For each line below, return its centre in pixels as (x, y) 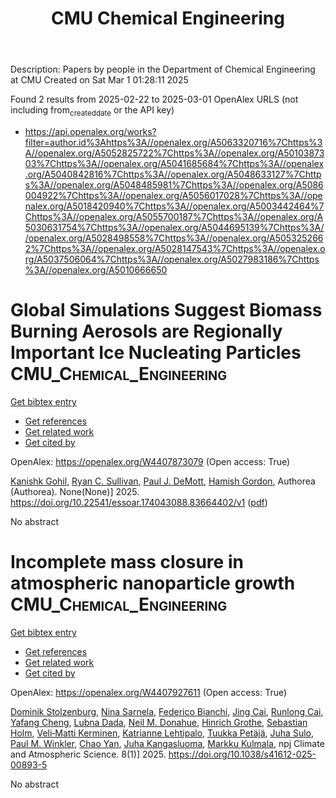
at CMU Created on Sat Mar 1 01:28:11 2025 (99, 80)
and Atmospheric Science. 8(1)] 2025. (88, 754)
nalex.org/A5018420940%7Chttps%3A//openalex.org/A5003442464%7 (174, 206)
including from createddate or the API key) (92, 111)
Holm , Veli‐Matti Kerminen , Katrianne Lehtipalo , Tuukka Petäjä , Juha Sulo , (162, 733)
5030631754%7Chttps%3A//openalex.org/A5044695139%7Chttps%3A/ (174, 227)
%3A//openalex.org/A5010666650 (96, 269)
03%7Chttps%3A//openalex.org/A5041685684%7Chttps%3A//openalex (174, 163)
